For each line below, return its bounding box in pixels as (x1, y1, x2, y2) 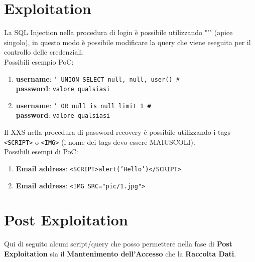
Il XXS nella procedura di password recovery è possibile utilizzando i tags (4, 127, 230, 137)
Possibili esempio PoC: (4, 56, 74, 67)
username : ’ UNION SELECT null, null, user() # (16, 73, 180, 84)
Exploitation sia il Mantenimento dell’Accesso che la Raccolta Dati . (4, 248, 236, 258)
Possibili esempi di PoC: (4, 146, 78, 157)
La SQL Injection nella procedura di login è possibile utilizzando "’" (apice (4, 27, 233, 38)
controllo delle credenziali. (4, 47, 84, 57)
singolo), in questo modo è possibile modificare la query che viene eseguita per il (4, 37, 251, 47)
